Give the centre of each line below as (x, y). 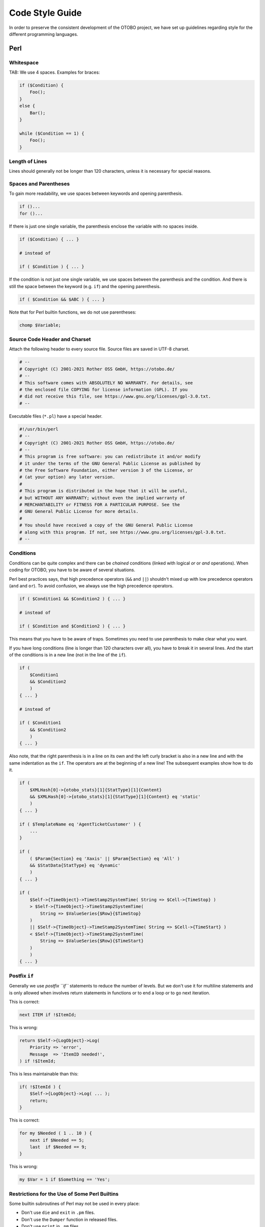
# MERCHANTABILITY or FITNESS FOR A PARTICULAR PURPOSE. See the (100, 505)
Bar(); (38, 113)
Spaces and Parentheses (40, 184)
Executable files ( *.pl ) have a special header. (56, 416)
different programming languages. (44, 34)
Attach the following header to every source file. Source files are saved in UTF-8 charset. (99, 349)
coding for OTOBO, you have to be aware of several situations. (72, 570)
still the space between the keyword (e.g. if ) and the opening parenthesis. (85, 286)
